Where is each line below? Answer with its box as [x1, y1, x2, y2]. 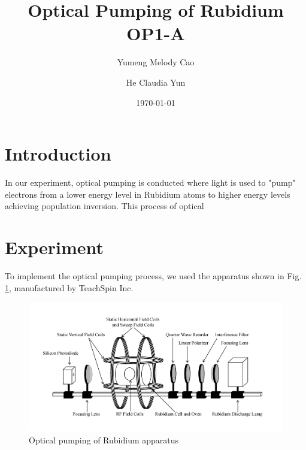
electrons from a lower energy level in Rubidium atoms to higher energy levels [5, 188, 290, 200]
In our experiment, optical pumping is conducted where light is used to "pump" [5, 176, 296, 189]
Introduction [5, 141, 111, 166]
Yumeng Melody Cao [117, 56, 195, 68]
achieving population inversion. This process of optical [5, 200, 204, 212]
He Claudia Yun [126, 75, 186, 88]
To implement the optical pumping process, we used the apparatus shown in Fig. [5, 269, 302, 282]
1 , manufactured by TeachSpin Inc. [5, 281, 134, 294]
